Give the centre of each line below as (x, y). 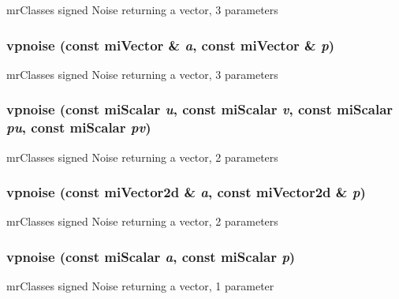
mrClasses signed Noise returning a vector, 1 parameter (140, 286)
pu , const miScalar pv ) (79, 127)
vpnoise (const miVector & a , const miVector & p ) (170, 45)
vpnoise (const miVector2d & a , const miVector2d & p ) (186, 192)
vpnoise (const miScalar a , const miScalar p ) (151, 256)
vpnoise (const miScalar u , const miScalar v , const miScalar (200, 109)
